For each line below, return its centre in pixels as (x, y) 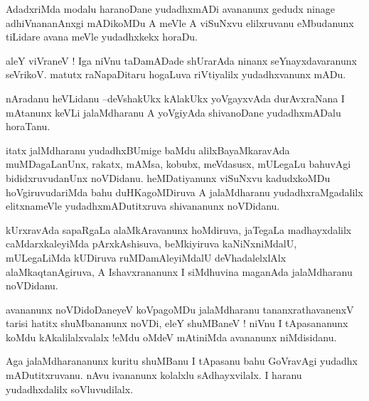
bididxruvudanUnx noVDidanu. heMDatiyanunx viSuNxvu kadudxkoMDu (168, 177)
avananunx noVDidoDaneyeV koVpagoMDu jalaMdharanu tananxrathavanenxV (180, 309)
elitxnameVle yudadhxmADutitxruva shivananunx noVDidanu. (143, 206)
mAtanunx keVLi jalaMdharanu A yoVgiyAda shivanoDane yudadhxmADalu (173, 112)
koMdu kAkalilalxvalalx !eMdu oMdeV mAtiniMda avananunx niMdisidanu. (171, 337)
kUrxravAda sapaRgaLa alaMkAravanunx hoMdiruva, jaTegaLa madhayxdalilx (179, 229)
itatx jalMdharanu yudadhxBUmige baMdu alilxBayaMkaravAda (148, 150)
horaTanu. (28, 126)
